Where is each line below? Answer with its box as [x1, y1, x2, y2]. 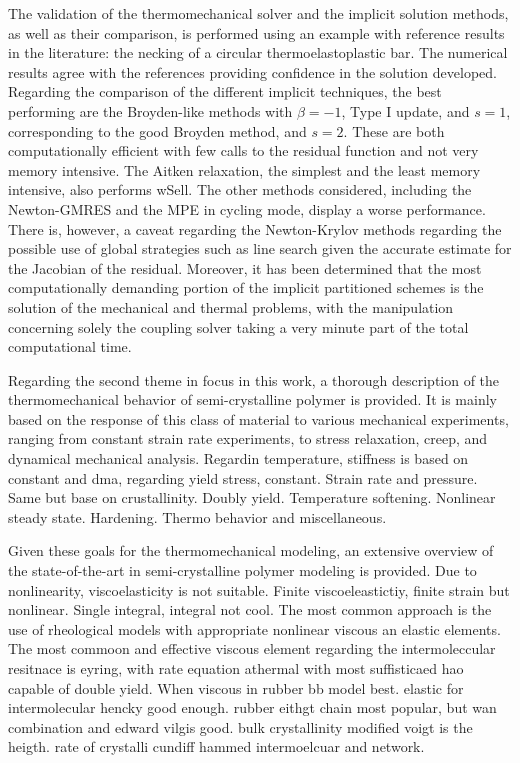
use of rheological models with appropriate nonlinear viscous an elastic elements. [8, 618, 501, 639]
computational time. [8, 336, 132, 357]
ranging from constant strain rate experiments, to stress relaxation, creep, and [8, 428, 488, 449]
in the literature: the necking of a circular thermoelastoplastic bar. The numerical [8, 42, 508, 63]
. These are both [343, 120, 445, 141]
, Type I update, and [341, 100, 470, 121]
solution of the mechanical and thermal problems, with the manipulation [8, 296, 454, 317]
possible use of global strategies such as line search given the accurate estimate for [8, 238, 512, 259]
